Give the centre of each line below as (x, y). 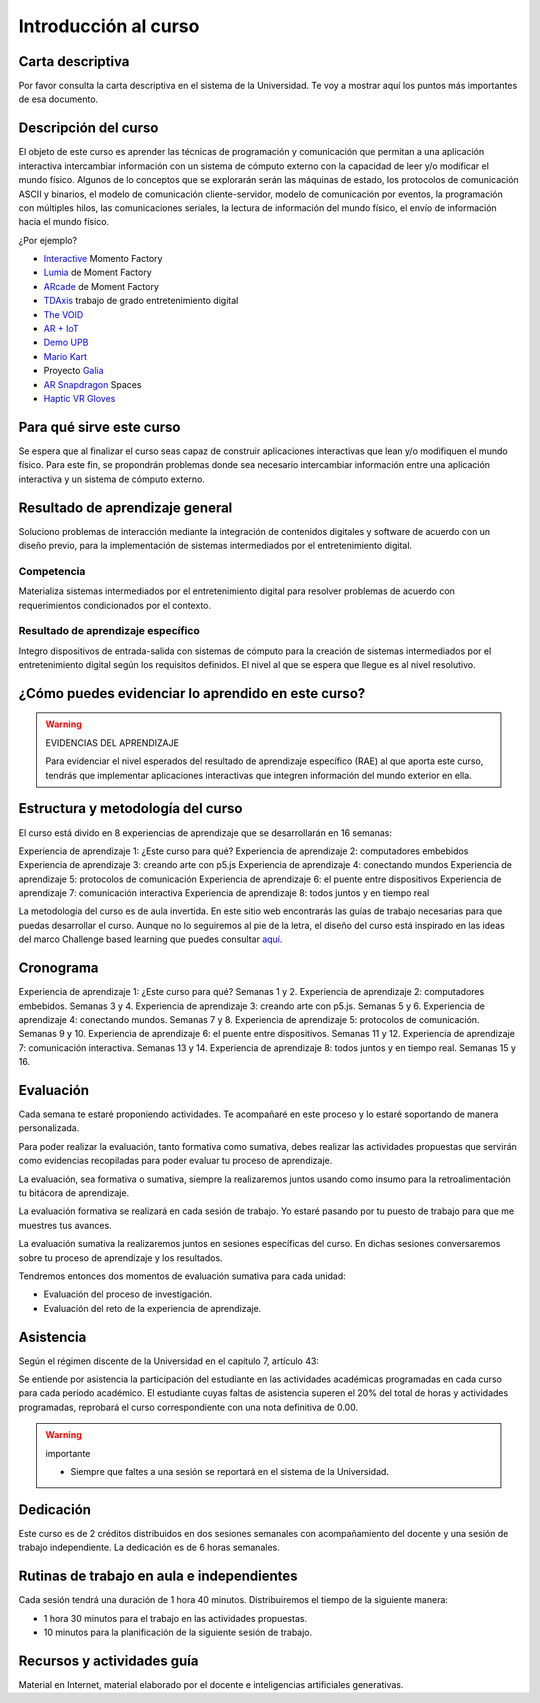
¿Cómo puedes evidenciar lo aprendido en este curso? (192, 693)
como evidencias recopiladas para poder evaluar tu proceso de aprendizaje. (175, 1161)
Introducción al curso (109, 26)
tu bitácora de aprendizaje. (74, 1192)
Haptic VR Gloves (79, 398)
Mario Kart (65, 356)
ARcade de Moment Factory (101, 286)
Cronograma (58, 968)
